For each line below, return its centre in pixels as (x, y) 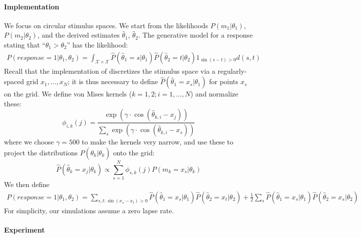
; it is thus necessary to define (113, 81)
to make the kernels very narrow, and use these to (158, 142)
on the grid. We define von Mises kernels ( (68, 94)
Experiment (25, 229)
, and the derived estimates (78, 35)
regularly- (232, 71)
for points (224, 81)
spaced (14, 81)
